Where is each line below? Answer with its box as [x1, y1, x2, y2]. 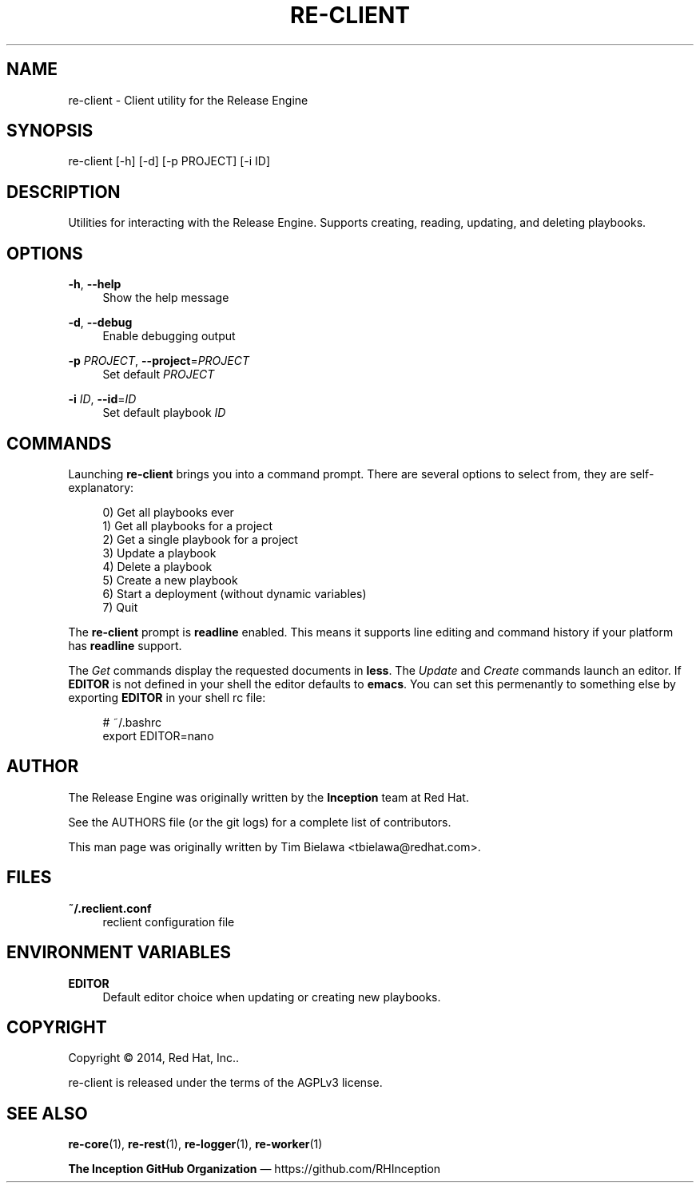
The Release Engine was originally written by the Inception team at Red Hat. [68, 790, 469, 804]
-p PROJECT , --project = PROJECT [68, 354, 250, 368]
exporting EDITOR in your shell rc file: [68, 690, 266, 704]
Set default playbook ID [102, 406, 226, 420]
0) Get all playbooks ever [102, 505, 234, 519]
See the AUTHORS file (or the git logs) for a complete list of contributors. [68, 814, 451, 829]
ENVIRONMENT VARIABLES [6, 942, 231, 963]
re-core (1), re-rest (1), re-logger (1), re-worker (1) [68, 1137, 323, 1151]
